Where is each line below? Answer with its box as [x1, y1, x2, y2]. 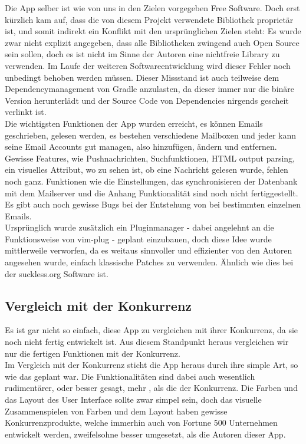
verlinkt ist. [5, 106, 47, 118]
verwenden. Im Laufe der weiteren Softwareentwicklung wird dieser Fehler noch [5, 59, 291, 71]
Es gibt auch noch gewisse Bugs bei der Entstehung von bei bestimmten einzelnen [5, 198, 301, 211]
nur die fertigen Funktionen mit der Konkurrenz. [5, 347, 180, 359]
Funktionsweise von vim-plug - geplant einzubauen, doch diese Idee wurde [5, 232, 272, 245]
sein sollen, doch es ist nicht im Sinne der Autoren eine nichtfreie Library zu [5, 48, 280, 60]
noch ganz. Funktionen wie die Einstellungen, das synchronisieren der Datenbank [5, 175, 298, 187]
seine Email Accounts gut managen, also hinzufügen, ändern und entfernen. [5, 140, 277, 153]
